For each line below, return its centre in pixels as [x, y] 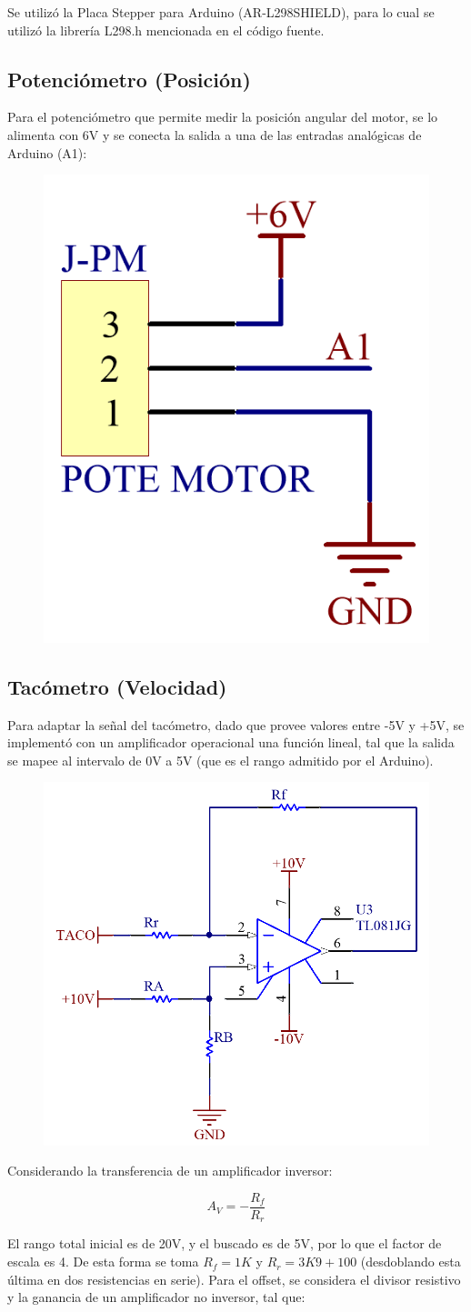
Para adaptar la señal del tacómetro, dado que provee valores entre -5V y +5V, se [236, 724]
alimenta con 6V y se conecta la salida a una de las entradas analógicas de [215, 134]
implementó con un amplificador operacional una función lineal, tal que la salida [231, 742]
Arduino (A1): [47, 152]
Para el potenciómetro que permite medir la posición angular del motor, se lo [223, 117]
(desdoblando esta [411, 1262]
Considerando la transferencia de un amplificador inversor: [170, 1171]
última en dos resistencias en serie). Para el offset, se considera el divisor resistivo [234, 1279]
